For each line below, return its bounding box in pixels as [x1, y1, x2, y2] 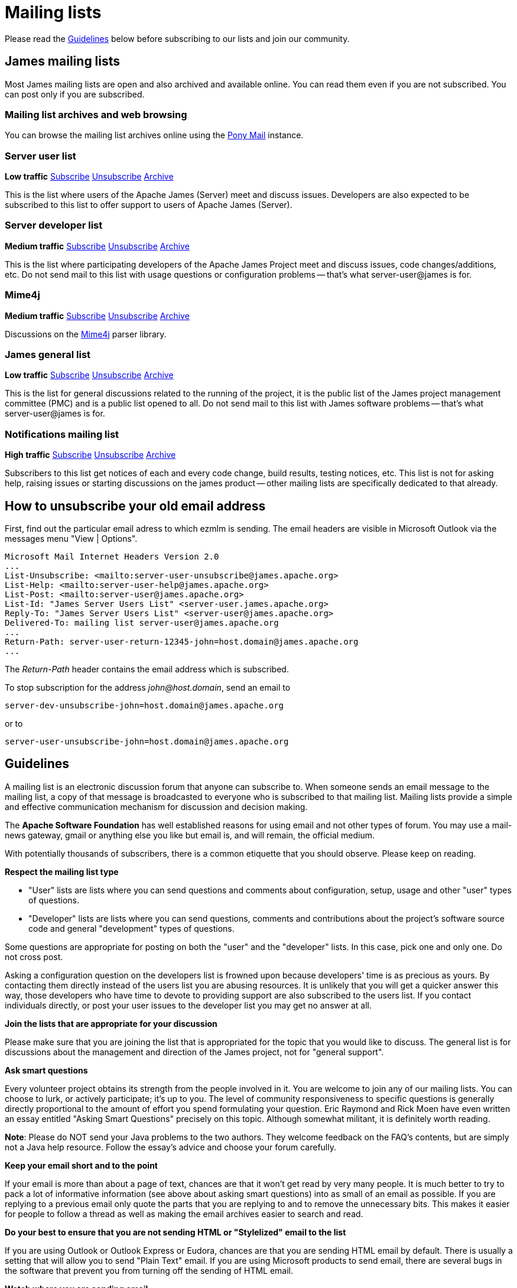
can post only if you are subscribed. [5, 89, 145, 99]
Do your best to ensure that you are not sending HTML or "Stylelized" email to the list [5, 1227, 346, 1237]
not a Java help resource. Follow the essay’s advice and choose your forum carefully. [5, 1141, 336, 1152]
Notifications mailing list [5, 428, 119, 440]
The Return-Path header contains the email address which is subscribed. [5, 663, 289, 674]
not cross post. [5, 951, 63, 962]
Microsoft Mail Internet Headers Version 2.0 [5, 551, 219, 561]
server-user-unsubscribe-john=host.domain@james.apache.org [5, 736, 289, 746]
